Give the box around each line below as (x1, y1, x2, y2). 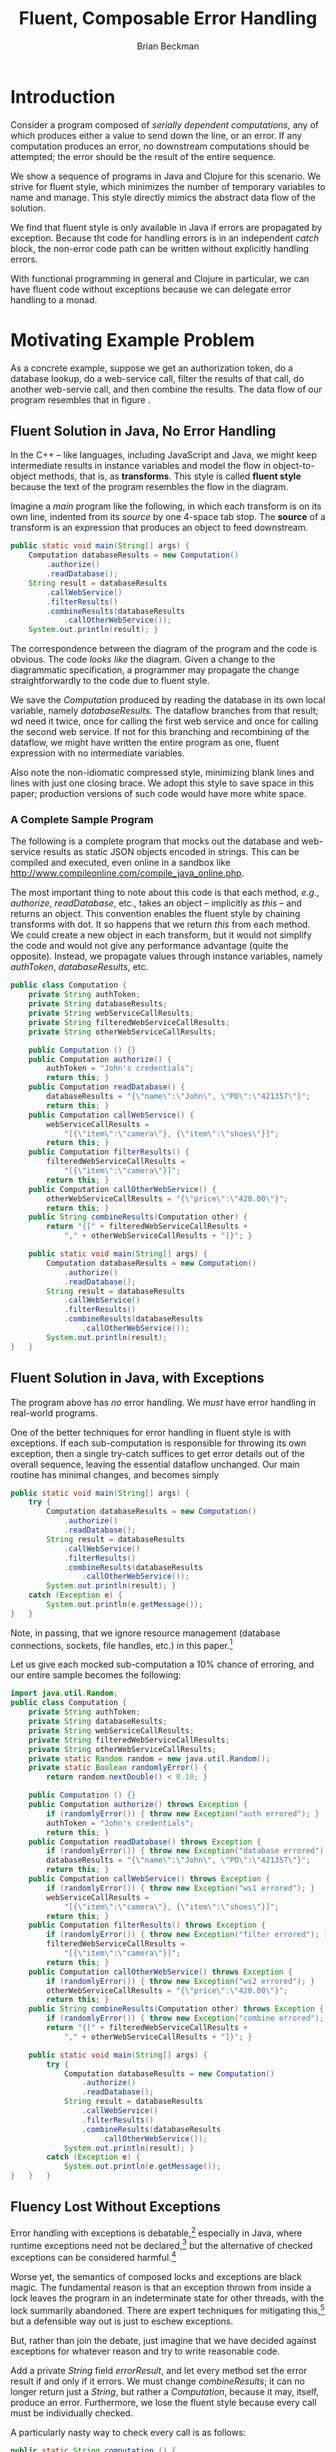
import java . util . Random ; (10, 1688, 118, 1699)
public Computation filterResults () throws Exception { (28, 1920, 267, 1931)
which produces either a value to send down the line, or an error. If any (10, 129, 303, 141)
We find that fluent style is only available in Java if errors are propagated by (10, 221, 323, 233)
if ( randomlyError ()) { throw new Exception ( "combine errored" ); (46, 2013, 325, 2024)
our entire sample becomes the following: (10, 1669, 182, 1681)
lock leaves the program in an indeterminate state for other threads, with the (10, 2292, 325, 2304)
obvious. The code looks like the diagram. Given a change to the (10, 653, 276, 666)
